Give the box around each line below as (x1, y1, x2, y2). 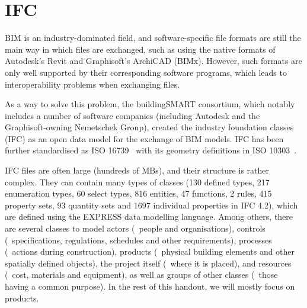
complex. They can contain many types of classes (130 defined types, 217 (5, 175, 270, 188)
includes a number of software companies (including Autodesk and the (5, 109, 260, 121)
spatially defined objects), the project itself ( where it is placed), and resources (5, 256, 292, 269)
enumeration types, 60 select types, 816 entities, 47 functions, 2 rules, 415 (5, 187, 272, 200)
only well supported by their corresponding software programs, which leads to (5, 66, 287, 78)
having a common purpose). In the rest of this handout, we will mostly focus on (5, 280, 295, 292)
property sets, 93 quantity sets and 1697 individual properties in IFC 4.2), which (5, 198, 298, 211)
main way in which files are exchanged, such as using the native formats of (5, 43, 276, 55)
